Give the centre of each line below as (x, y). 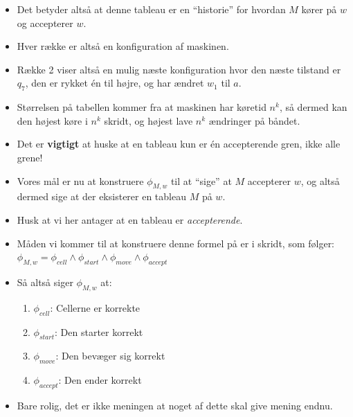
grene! (30, 157)
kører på (319, 9)
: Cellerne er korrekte (95, 307)
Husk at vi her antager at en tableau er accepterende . (130, 219)
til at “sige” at (201, 180)
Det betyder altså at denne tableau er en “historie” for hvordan (151, 9)
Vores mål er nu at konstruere (80, 180)
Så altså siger (45, 282)
